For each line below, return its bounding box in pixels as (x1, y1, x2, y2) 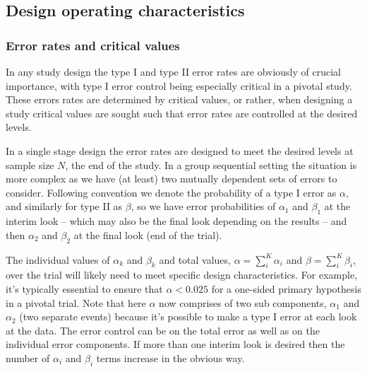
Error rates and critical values (6, 36, 180, 54)
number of (6, 350, 50, 365)
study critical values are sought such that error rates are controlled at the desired (6, 105, 358, 120)
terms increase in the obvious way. (96, 350, 245, 365)
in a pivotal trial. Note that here (6, 295, 146, 310)
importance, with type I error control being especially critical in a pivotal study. (6, 78, 352, 93)
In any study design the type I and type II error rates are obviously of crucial (6, 64, 341, 79)
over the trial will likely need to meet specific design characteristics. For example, (6, 267, 358, 282)
